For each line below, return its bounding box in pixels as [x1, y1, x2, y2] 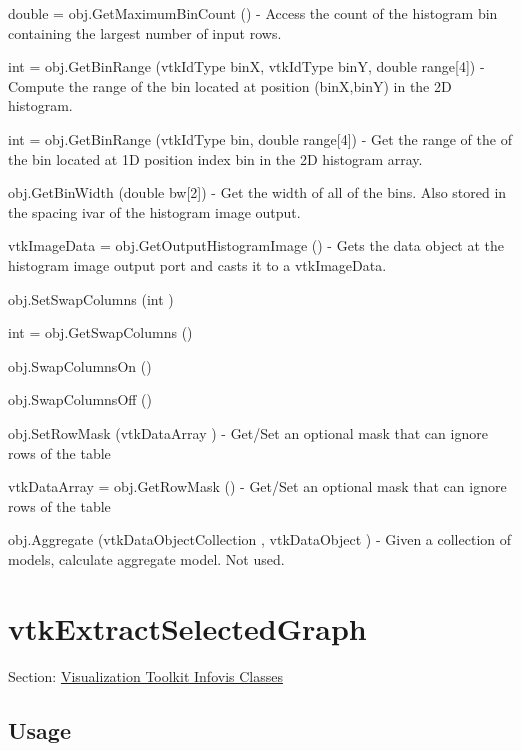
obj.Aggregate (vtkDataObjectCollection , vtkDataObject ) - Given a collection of [8, 529, 512, 550]
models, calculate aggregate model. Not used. [8, 548, 285, 569]
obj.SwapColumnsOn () [8, 355, 152, 376]
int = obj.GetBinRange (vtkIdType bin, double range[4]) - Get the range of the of [8, 128, 512, 149]
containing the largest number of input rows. [8, 22, 282, 43]
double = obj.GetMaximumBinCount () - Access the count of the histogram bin [8, 3, 498, 23]
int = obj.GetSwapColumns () [8, 322, 193, 343]
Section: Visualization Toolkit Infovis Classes [8, 665, 283, 686]
